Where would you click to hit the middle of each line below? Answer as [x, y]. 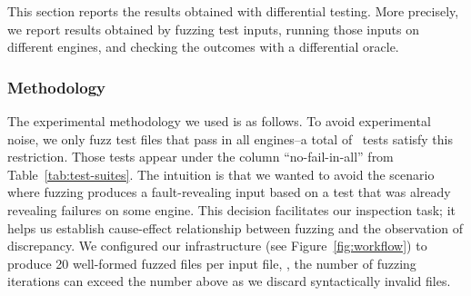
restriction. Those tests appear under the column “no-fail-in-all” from [200, 157]
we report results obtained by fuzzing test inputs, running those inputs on [213, 29]
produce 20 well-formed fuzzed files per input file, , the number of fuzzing [212, 263]
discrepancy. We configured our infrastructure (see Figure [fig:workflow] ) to [217, 246]
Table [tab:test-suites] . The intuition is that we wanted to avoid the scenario [221, 174]
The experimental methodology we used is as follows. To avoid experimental [219, 121]
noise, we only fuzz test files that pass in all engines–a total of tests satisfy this [230, 138]
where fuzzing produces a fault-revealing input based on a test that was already [229, 192]
